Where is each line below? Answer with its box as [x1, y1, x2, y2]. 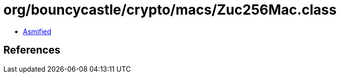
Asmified [23, 27, 52, 36]
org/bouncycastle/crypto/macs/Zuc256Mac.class [3, 1, 337, 18]
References [3, 44, 60, 57]
